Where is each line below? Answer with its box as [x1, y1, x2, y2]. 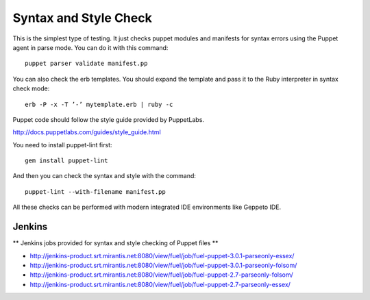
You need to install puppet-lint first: [12, 140, 112, 149]
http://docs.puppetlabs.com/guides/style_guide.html [12, 128, 161, 136]
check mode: [12, 84, 50, 92]
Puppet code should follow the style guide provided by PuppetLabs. [12, 115, 205, 123]
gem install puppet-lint [25, 157, 108, 164]
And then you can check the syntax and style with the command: [12, 172, 197, 180]
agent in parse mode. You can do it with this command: [12, 43, 169, 51]
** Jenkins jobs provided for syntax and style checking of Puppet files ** [12, 239, 219, 247]
